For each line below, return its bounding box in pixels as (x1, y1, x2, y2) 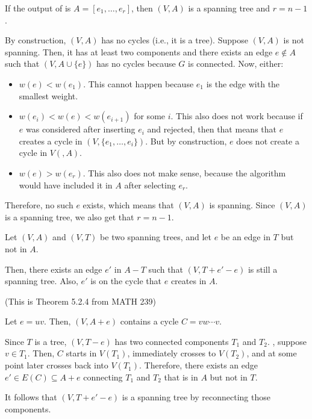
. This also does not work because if (170, 110, 303, 122)
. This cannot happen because (83, 77, 194, 90)
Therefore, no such (5, 199, 73, 211)
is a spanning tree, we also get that (5, 210, 134, 223)
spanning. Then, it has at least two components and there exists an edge (5, 45, 273, 58)
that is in (164, 370, 198, 383)
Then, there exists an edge (5, 262, 102, 275)
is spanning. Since (209, 199, 275, 211)
